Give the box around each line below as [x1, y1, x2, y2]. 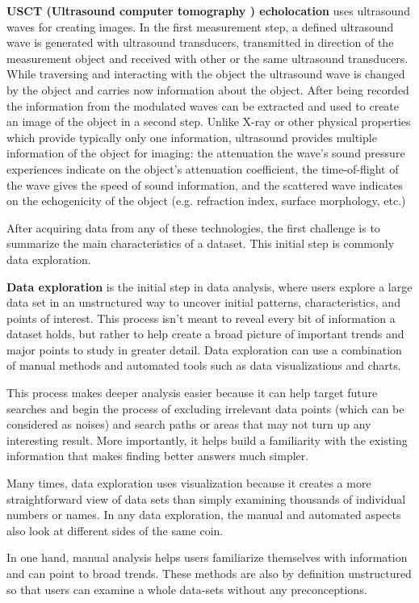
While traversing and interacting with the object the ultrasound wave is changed [6, 65, 405, 82]
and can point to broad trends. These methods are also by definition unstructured [6, 565, 412, 581]
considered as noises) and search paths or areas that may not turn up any [6, 416, 371, 433]
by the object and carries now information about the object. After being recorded [6, 81, 409, 98]
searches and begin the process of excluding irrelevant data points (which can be [6, 400, 404, 417]
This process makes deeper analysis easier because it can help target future [6, 384, 378, 401]
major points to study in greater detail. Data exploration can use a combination [6, 341, 402, 358]
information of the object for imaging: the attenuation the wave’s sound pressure [6, 144, 405, 161]
